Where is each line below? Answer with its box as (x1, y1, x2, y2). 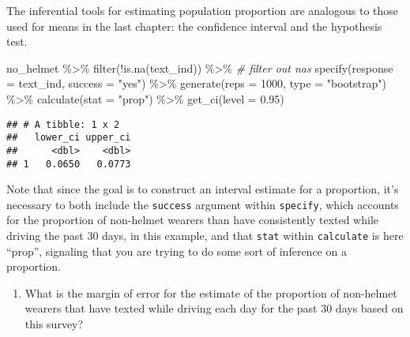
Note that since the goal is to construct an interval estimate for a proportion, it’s (6, 181, 399, 197)
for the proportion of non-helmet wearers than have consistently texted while (6, 212, 378, 228)
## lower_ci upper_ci (6, 132, 131, 144)
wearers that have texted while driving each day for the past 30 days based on (24, 300, 404, 316)
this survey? (24, 316, 84, 332)
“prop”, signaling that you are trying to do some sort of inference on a (6, 242, 347, 259)
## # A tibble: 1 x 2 (6, 118, 120, 130)
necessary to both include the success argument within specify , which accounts (6, 196, 399, 212)
